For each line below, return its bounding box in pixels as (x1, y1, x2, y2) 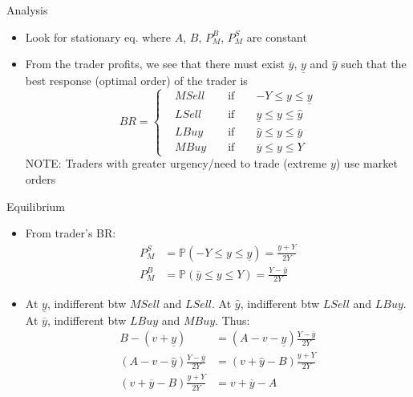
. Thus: (215, 311, 250, 328)
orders (25, 171, 56, 188)
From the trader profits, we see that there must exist (25, 55, 285, 72)
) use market (335, 155, 398, 172)
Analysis (6, 2, 48, 18)
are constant (246, 28, 307, 45)
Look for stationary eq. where (25, 28, 172, 45)
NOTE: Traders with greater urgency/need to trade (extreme (25, 155, 327, 172)
